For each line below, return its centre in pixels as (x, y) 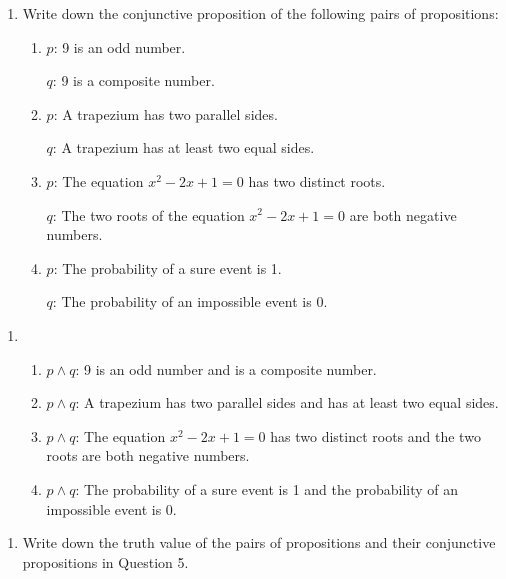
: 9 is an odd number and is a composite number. (226, 368)
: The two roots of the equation (148, 214)
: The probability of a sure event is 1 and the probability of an (267, 488)
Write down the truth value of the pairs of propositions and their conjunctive (259, 542)
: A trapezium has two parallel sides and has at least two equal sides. (287, 402)
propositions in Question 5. (105, 561)
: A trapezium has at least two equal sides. (183, 147)
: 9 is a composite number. (133, 80)
